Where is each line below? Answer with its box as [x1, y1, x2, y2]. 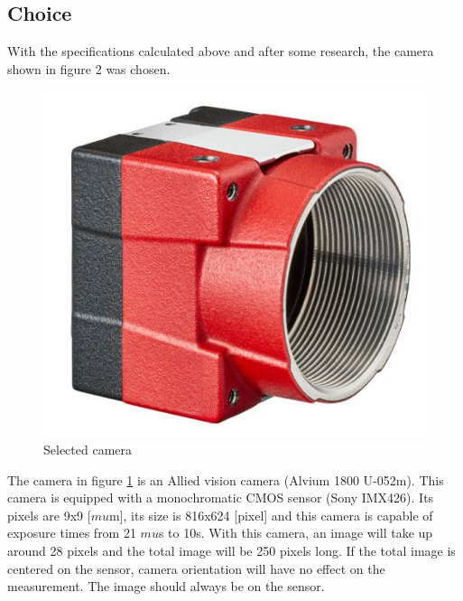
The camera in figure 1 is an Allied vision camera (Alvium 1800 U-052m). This [7, 470, 444, 489]
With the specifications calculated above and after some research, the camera [7, 42, 434, 61]
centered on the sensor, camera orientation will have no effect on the [7, 559, 385, 578]
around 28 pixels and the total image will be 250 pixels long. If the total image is [7, 541, 456, 560]
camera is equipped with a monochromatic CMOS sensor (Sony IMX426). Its [7, 488, 434, 507]
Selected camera [43, 440, 133, 459]
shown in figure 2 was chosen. [7, 59, 171, 78]
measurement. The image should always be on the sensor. [7, 577, 325, 596]
